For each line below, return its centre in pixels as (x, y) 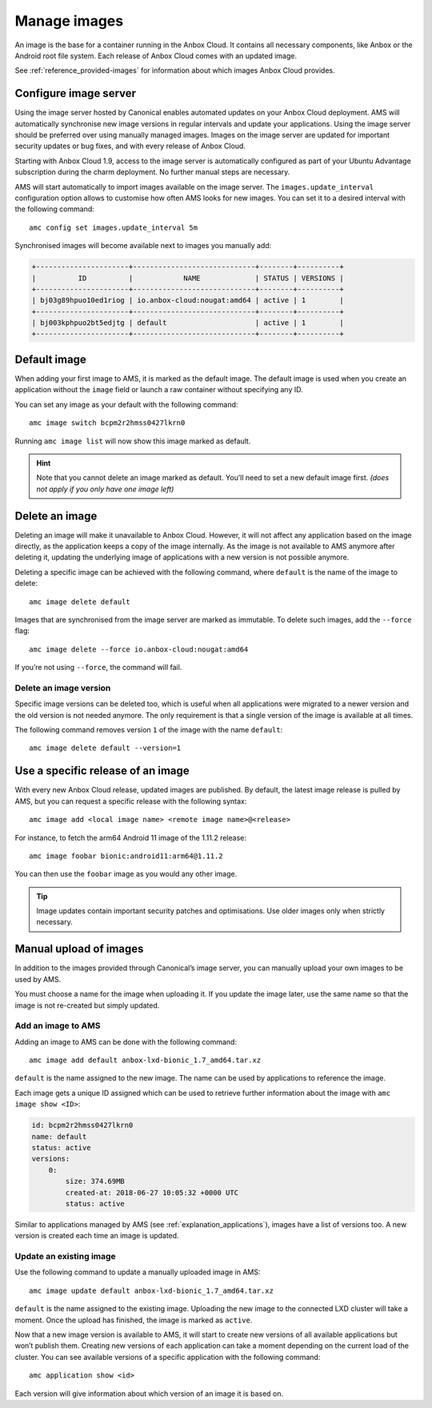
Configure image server (75, 93)
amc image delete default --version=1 (105, 748)
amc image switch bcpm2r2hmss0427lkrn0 (107, 423)
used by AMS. (38, 979)
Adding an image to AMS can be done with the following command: (126, 1041)
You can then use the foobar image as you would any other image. (126, 874)
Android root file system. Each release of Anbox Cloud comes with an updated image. (156, 55)
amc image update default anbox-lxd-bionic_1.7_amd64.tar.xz (151, 1290)
